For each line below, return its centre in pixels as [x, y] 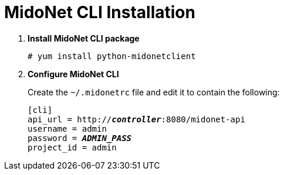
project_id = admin [72, 147]
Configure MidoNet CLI [73, 74]
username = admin [67, 128]
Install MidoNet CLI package [84, 38]
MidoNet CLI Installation [100, 12]
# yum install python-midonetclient [112, 56]
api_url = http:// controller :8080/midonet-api [136, 119]
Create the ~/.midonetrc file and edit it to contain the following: [154, 92]
